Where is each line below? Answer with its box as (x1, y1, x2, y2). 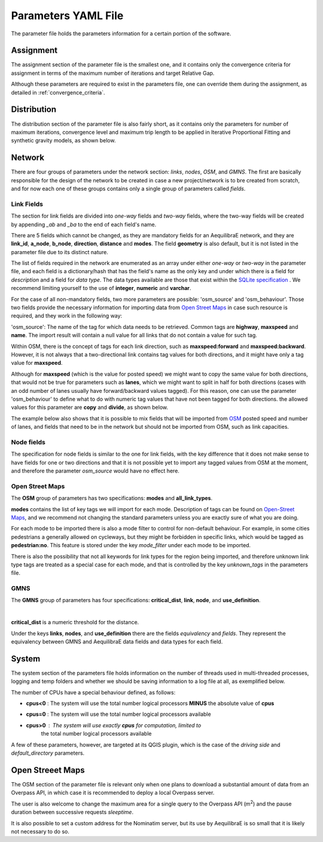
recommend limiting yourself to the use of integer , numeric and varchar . (11, 285, 191, 292)
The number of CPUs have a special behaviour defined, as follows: (11, 688, 176, 696)
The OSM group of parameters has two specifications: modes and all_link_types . (11, 495, 212, 502)
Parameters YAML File (11, 9, 124, 22)
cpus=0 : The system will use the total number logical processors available (26, 710, 212, 718)
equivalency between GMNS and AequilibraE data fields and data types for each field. (11, 638, 223, 645)
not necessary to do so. (11, 828, 70, 835)
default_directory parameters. (11, 749, 85, 756)
